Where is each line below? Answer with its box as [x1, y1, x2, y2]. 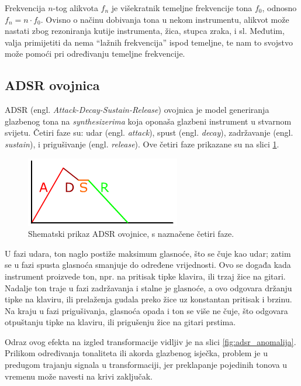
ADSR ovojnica [5, 76, 100, 94]
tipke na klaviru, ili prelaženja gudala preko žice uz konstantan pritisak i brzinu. [5, 293, 292, 305]
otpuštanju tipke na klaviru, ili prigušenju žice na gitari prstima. [5, 316, 236, 328]
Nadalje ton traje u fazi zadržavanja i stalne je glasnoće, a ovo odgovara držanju [5, 281, 292, 294]
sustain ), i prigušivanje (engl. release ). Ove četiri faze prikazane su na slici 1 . [5, 137, 279, 150]
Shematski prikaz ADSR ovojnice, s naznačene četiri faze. [28, 228, 234, 240]
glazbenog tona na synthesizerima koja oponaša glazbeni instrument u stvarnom [5, 115, 292, 127]
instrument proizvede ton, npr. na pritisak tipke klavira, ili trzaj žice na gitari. [5, 270, 286, 282]
